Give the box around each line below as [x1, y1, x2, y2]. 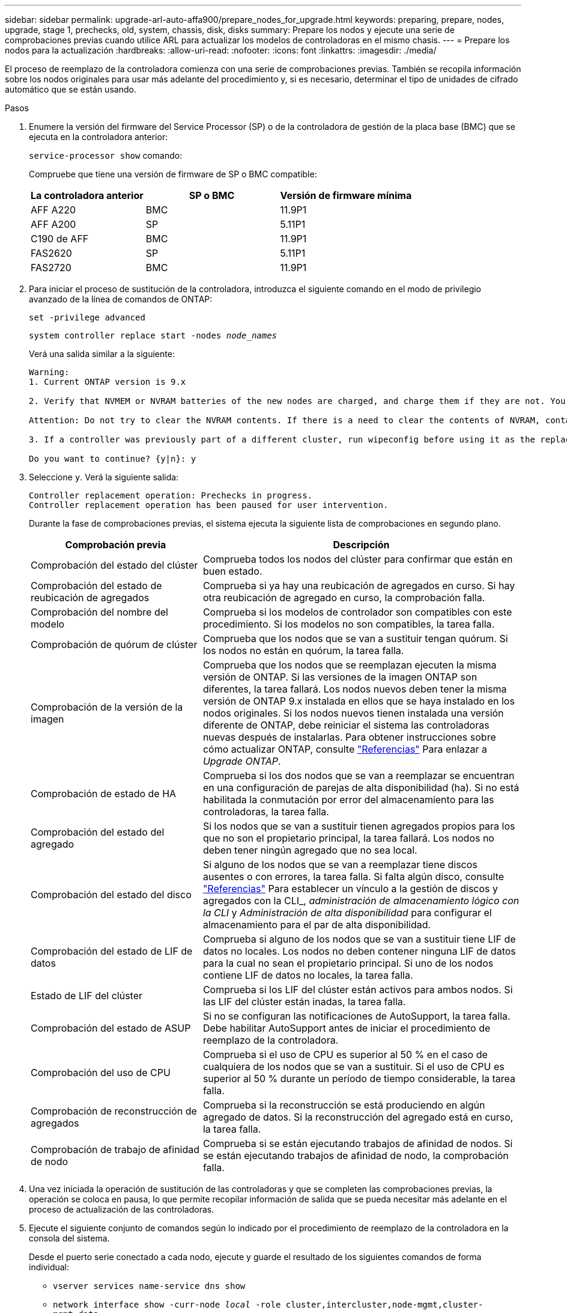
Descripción [333, 539, 390, 551]
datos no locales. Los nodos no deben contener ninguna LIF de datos [202, 945, 516, 957]
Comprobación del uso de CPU [31, 1067, 171, 1079]
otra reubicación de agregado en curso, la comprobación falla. [202, 592, 485, 604]
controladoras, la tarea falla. [202, 806, 329, 818]
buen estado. [202, 565, 262, 577]
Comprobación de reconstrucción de [31, 1105, 197, 1117]
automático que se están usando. [5, 84, 136, 94]
